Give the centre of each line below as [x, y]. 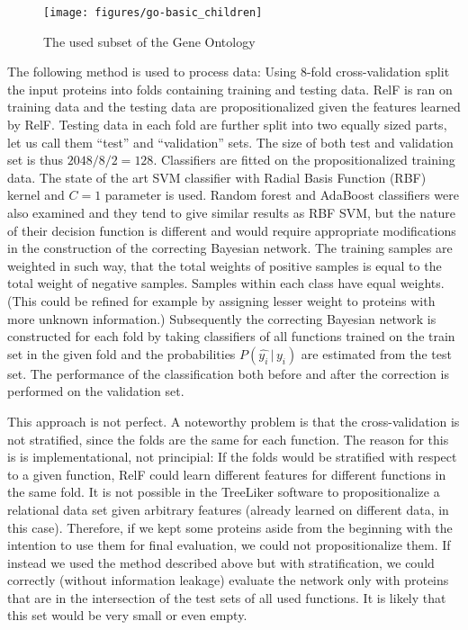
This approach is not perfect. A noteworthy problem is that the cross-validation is [234, 421]
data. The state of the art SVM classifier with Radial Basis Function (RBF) [217, 177]
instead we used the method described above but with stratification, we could [221, 562]
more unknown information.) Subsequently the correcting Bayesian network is [222, 318]
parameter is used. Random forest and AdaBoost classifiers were [282, 195]
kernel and [36, 195]
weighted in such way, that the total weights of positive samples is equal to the [225, 265]
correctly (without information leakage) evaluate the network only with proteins [228, 580]
